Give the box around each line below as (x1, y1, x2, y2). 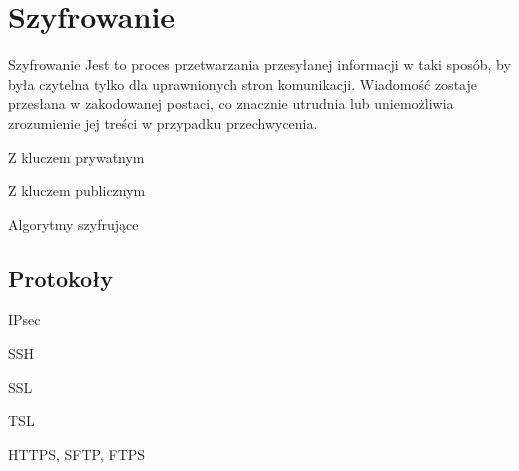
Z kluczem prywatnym (8, 146, 145, 167)
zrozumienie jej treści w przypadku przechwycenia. (8, 112, 318, 133)
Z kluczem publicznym (8, 180, 146, 201)
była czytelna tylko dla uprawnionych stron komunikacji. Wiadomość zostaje (8, 73, 477, 94)
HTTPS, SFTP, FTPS (8, 443, 146, 464)
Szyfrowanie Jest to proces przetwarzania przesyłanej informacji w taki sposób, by (8, 54, 511, 75)
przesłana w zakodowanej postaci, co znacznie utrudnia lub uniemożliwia (8, 93, 454, 114)
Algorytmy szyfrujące (8, 213, 139, 234)
